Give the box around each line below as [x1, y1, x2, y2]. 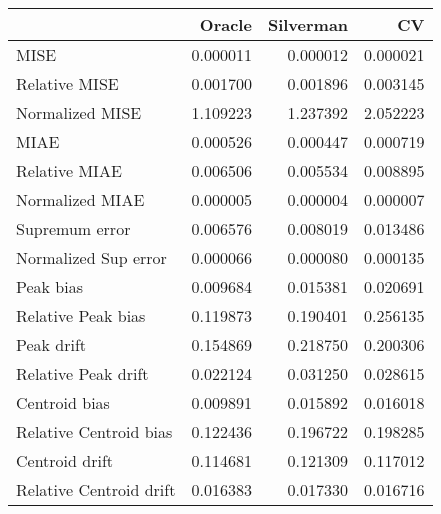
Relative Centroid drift [16, 478, 176, 501]
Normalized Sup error [16, 246, 167, 269]
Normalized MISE [16, 101, 142, 124]
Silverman [267, 13, 349, 36]
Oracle [199, 13, 252, 36]
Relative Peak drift [16, 362, 149, 385]
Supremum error [16, 217, 131, 240]
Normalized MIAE [16, 188, 145, 211]
